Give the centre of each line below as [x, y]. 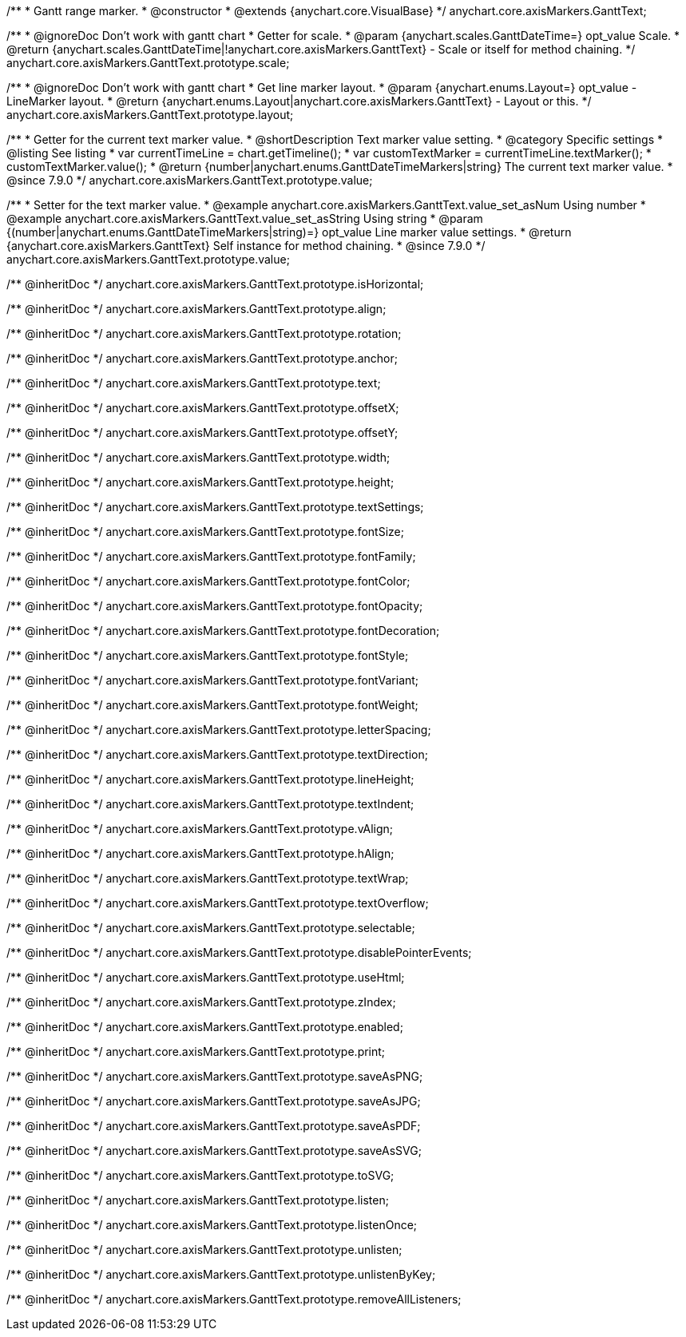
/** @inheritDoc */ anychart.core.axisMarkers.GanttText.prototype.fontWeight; [212, 705]
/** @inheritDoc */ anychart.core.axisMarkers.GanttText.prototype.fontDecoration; [223, 631]
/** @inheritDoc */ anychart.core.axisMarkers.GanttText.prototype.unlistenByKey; [221, 1274]
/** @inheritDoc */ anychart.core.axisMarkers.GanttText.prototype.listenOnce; [212, 1225]
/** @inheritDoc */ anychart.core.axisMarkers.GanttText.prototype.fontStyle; [208, 655]
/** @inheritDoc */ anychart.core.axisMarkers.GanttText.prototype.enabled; [205, 1027]
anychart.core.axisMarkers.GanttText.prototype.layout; [150, 115]
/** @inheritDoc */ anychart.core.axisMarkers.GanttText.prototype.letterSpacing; [219, 730]
